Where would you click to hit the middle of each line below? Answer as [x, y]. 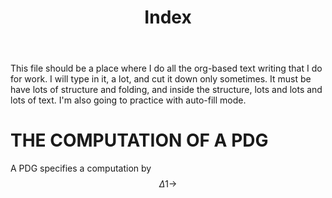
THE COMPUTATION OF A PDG [139, 140]
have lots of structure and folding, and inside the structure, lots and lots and [166, 90]
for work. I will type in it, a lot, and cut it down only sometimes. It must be [161, 79]
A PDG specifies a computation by [81, 168]
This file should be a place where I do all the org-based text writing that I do [166, 68]
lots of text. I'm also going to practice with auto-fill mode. [128, 100]
